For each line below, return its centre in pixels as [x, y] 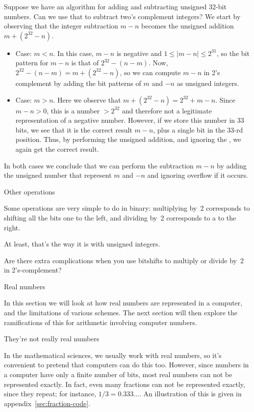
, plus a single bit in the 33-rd [198, 129]
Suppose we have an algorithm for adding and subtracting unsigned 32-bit [115, 6]
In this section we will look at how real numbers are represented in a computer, [123, 303]
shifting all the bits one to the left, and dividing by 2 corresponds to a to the [120, 217]
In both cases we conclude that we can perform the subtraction [99, 165]
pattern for [32, 63]
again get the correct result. [57, 149]
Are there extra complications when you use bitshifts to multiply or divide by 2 [124, 260]
